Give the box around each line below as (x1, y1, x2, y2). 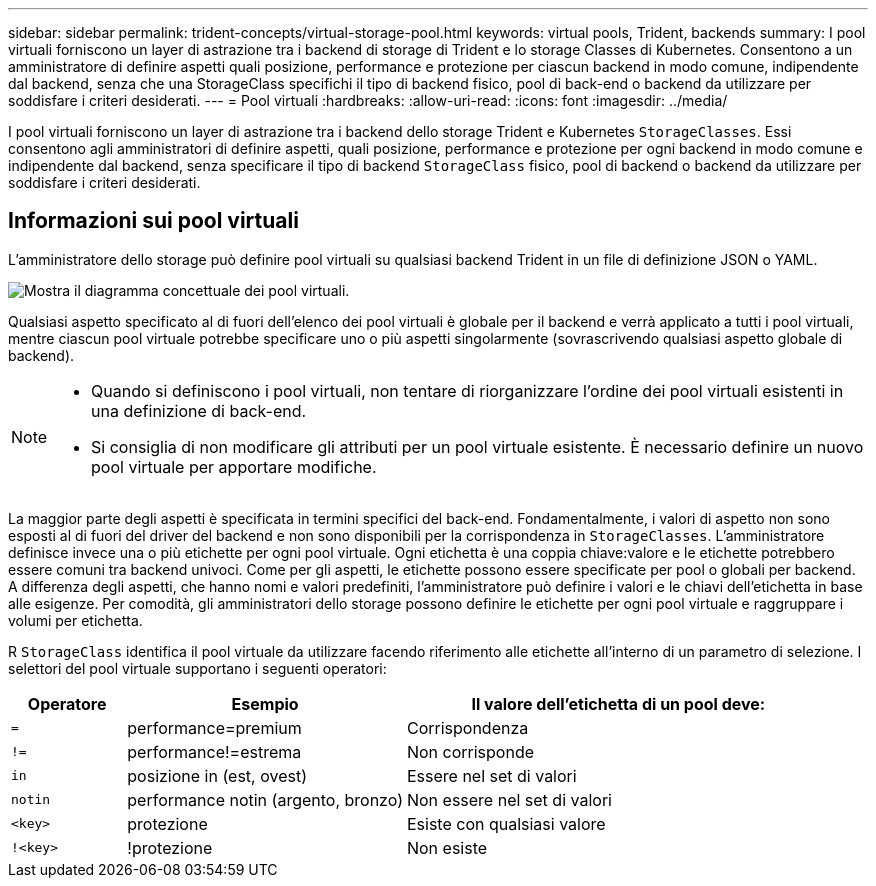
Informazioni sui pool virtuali (8, 208, 299, 234)
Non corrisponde (406, 741, 535, 762)
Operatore (27, 693, 107, 714)
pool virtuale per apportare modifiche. (91, 456, 377, 477)
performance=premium (127, 717, 302, 738)
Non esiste (406, 837, 488, 858)
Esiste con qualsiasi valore (406, 813, 606, 834)
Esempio (231, 693, 299, 714)
